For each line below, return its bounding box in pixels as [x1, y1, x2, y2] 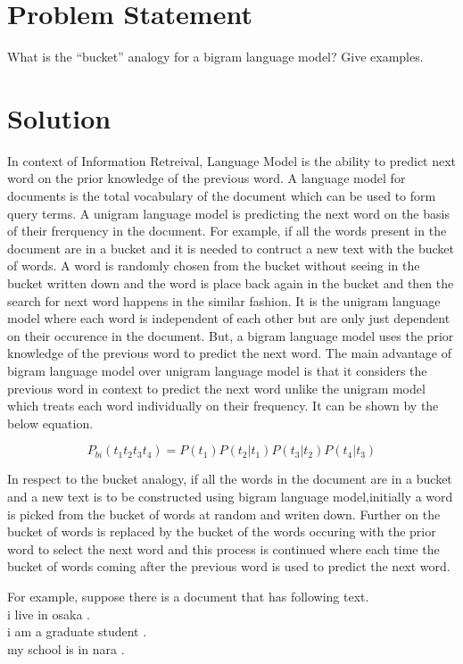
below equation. [7, 413, 94, 432]
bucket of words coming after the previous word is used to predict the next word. [7, 557, 451, 576]
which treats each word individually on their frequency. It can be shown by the [7, 396, 439, 415]
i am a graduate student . [7, 622, 147, 641]
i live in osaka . [7, 604, 91, 623]
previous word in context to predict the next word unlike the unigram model [7, 378, 426, 397]
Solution [7, 99, 112, 136]
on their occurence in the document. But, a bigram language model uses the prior [7, 326, 454, 344]
